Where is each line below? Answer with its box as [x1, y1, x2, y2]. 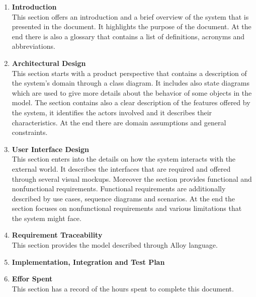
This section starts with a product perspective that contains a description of [12, 67, 247, 78]
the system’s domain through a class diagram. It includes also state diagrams [12, 78, 249, 88]
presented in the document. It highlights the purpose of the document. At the [12, 21, 251, 32]
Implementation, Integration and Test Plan [12, 256, 165, 267]
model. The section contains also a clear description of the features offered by [12, 97, 250, 108]
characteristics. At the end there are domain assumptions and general [12, 117, 226, 127]
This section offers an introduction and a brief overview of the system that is [12, 11, 249, 22]
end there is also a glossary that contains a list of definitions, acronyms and [12, 31, 245, 41]
